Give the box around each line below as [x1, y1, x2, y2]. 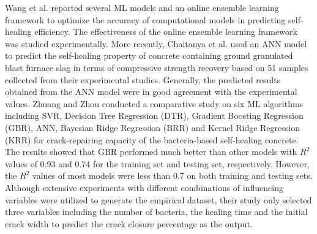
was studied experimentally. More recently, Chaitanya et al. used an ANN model [5, 37, 307, 50]
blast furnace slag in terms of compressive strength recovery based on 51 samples [5, 61, 308, 74]
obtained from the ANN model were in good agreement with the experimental [5, 85, 297, 98]
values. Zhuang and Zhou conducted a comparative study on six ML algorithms [5, 97, 304, 110]
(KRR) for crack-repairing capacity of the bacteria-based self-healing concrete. [5, 133, 299, 146]
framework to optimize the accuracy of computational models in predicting [5, 13, 286, 26]
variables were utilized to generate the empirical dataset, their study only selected [5, 193, 312, 206]
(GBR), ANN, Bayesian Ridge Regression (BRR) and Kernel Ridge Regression [5, 121, 300, 134]
